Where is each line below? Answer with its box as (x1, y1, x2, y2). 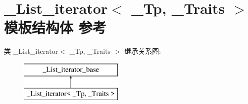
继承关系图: (124, 46, 161, 56)
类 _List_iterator (4, 46, 58, 56)
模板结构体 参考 (4, 17, 106, 37)
